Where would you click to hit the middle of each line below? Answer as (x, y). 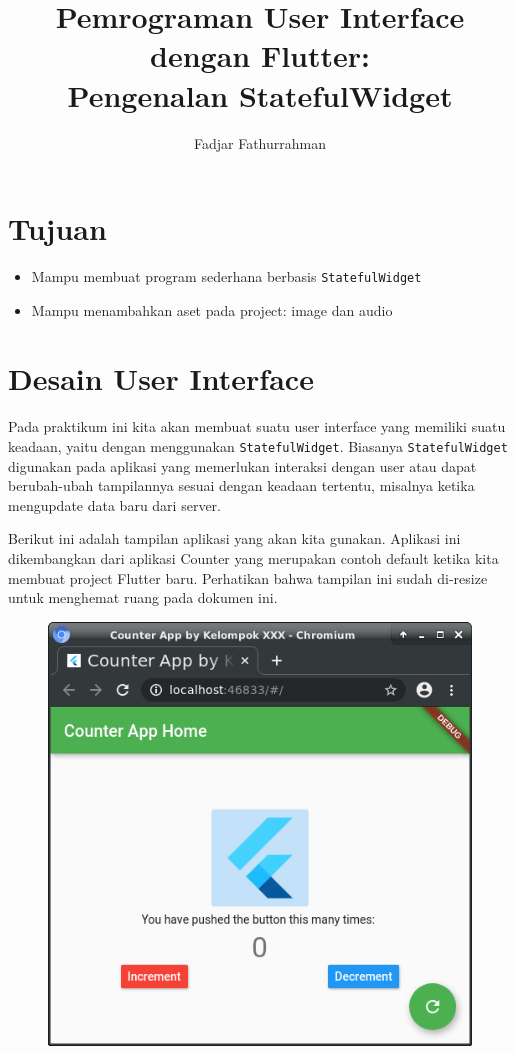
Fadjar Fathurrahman (259, 142)
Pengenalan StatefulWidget (260, 94)
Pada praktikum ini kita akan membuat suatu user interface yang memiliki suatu (257, 426)
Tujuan (57, 228)
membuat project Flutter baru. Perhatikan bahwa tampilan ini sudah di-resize (248, 577)
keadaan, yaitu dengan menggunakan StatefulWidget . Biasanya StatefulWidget (258, 446)
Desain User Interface (161, 378)
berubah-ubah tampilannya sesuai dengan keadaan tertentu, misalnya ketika (241, 485)
